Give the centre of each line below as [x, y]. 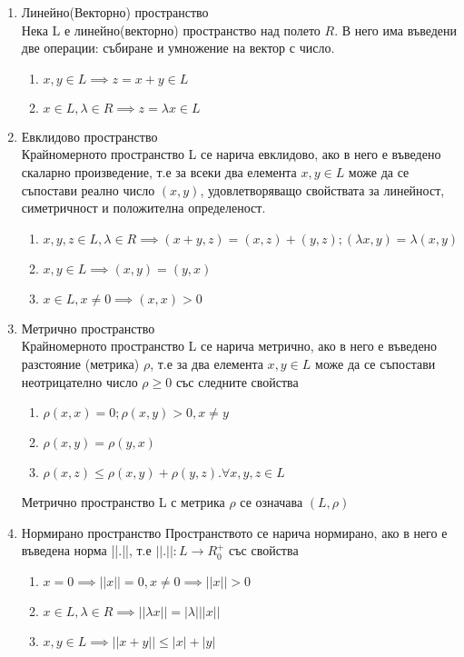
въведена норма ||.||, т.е [86, 550]
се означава [271, 502]
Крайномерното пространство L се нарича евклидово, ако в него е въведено [231, 154]
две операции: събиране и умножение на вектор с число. [178, 48]
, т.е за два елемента [207, 363]
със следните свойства [237, 381]
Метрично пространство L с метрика [123, 502]
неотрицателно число [79, 381]
